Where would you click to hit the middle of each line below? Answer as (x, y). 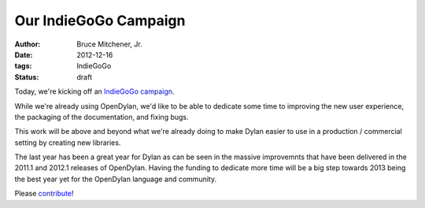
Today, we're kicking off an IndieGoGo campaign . (94, 91)
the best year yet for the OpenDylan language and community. (115, 179)
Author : (28, 44)
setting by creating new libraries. (68, 143)
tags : (23, 66)
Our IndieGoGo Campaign (100, 20)
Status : (27, 77)
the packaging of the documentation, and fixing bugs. (102, 117)
